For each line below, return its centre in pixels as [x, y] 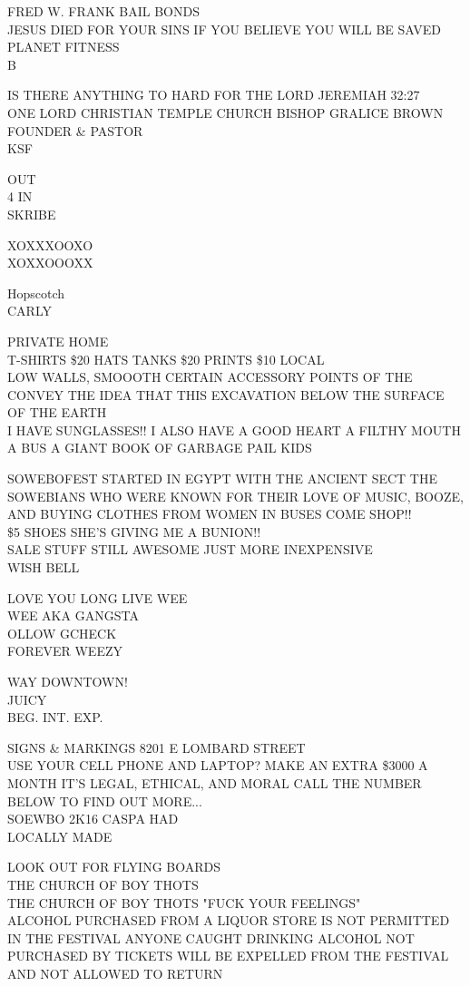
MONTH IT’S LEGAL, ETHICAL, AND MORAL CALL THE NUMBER [215, 782]
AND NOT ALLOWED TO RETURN [115, 973]
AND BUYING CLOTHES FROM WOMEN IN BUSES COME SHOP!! [210, 514]
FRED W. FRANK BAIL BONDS [103, 11]
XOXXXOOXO [50, 244]
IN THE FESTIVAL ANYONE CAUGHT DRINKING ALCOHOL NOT [211, 937]
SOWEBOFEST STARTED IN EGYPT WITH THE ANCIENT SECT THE [222, 478]
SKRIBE [32, 214]
